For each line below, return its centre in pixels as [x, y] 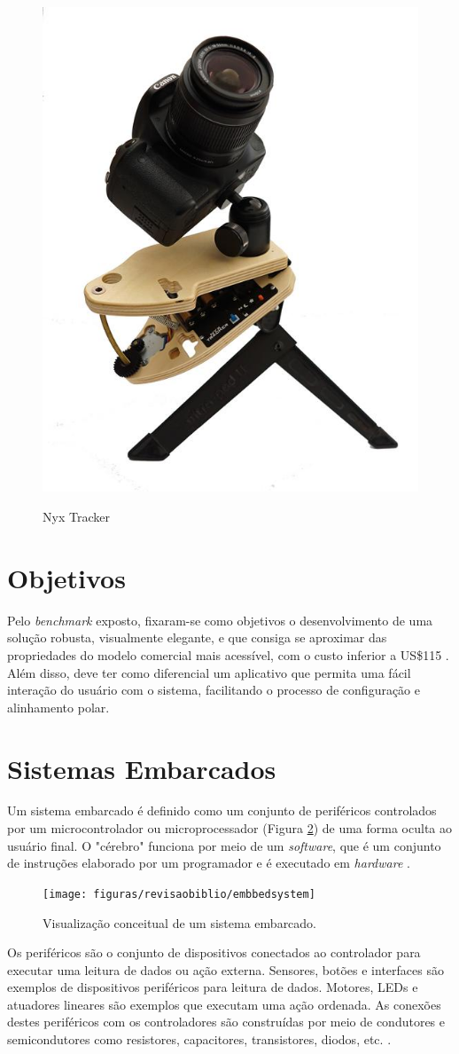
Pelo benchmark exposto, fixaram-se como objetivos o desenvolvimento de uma [220, 620]
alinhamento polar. [58, 707]
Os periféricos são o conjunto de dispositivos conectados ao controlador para [214, 952]
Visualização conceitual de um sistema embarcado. [180, 922]
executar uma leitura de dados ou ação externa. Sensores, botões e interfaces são [226, 969]
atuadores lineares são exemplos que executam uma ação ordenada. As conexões [224, 1004]
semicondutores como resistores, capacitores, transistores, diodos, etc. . [199, 1039]
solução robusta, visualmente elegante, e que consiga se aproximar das [197, 637]
